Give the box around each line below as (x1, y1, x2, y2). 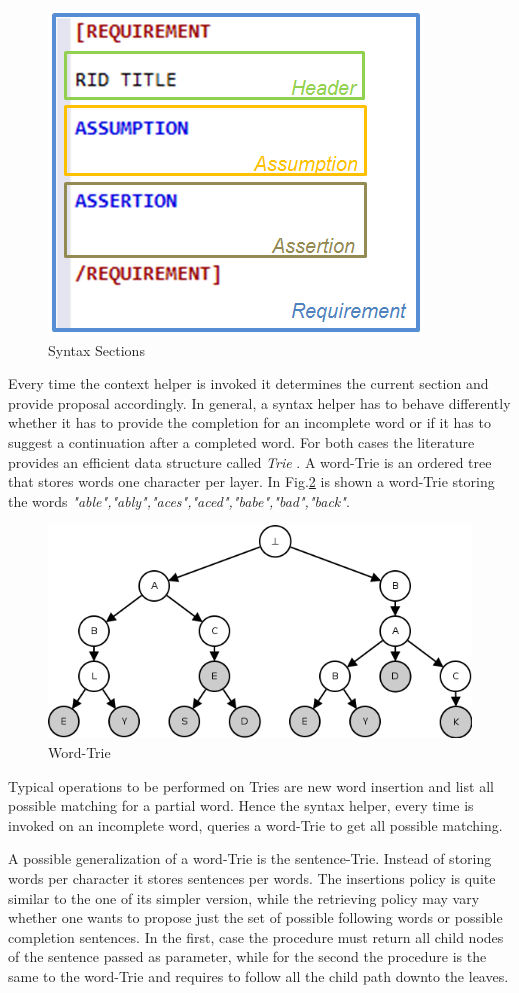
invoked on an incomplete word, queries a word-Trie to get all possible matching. (8, 814, 503, 835)
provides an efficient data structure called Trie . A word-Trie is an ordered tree (8, 451, 492, 472)
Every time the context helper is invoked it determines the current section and (8, 373, 489, 394)
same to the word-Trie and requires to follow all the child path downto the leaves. (8, 966, 509, 986)
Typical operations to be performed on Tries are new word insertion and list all (8, 775, 494, 796)
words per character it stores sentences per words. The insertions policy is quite (8, 868, 496, 889)
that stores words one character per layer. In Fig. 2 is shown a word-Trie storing (8, 471, 495, 492)
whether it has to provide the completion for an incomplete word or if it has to (8, 412, 491, 433)
